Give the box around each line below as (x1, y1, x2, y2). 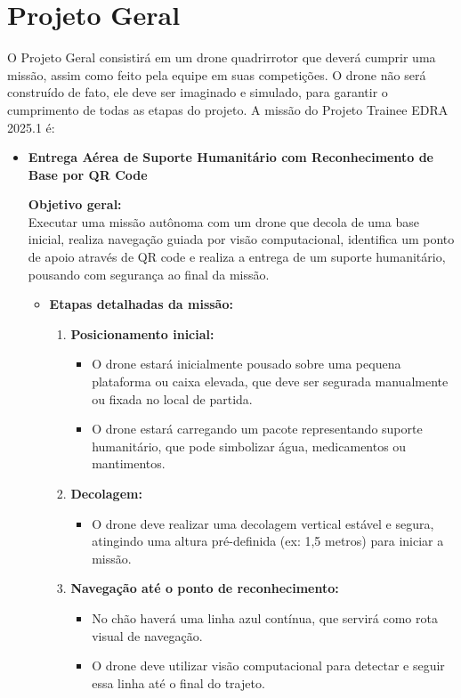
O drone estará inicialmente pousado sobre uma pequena (92, 354, 401, 373)
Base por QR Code (28, 165, 148, 183)
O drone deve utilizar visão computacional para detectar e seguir (92, 656, 445, 675)
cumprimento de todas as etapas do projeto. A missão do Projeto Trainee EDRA (7, 100, 449, 118)
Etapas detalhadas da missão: (49, 295, 233, 313)
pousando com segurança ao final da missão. (28, 264, 270, 283)
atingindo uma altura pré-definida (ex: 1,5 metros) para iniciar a (92, 532, 444, 550)
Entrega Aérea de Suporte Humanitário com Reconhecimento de (28, 148, 433, 166)
